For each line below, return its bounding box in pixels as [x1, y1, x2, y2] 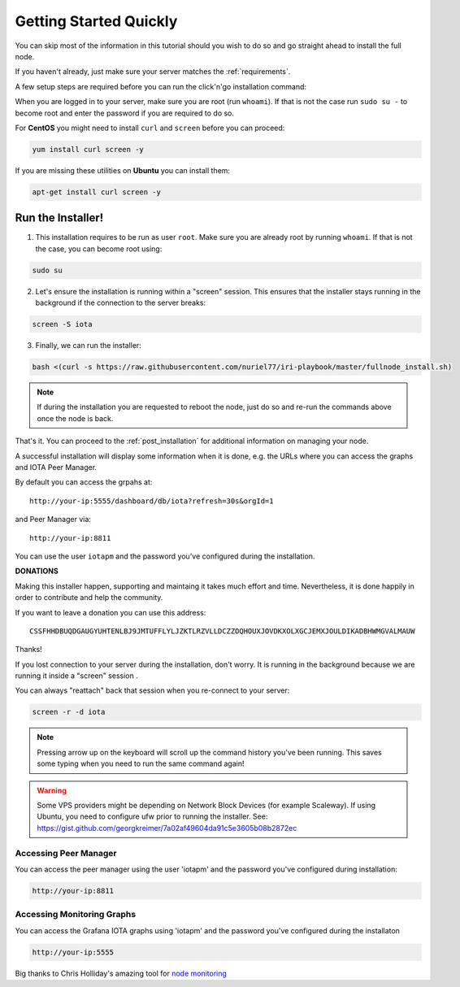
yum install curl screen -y [32, 145, 144, 154]
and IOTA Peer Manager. [15, 462, 98, 472]
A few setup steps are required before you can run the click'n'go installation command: [15, 81, 307, 91]
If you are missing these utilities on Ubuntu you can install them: [15, 165, 231, 175]
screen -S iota [32, 320, 93, 329]
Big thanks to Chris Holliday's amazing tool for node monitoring [15, 968, 228, 978]
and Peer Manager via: [15, 515, 91, 524]
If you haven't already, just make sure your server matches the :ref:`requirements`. [15, 67, 291, 76]
